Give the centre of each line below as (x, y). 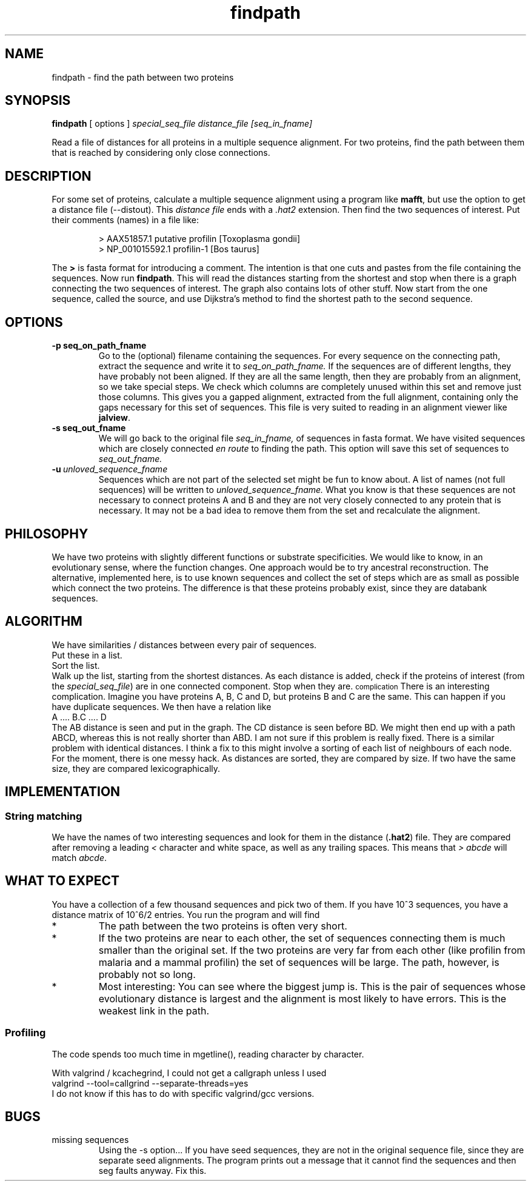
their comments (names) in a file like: (125, 220)
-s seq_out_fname (89, 428)
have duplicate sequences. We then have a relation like (162, 706)
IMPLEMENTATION (63, 792)
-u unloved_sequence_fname (110, 469)
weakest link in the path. (154, 1010)
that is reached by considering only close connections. (161, 153)
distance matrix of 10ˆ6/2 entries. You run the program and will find (186, 914)
